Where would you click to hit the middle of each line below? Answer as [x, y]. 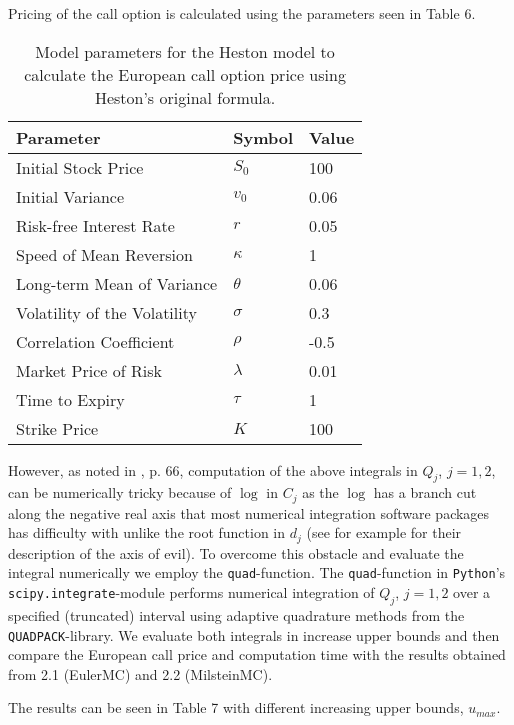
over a [472, 592]
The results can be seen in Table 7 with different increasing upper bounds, [236, 707]
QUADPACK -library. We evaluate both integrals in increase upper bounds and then [254, 634]
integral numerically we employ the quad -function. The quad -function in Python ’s [257, 572]
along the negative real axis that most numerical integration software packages [249, 512]
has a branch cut [425, 492]
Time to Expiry [70, 399]
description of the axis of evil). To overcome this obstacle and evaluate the [236, 552]
